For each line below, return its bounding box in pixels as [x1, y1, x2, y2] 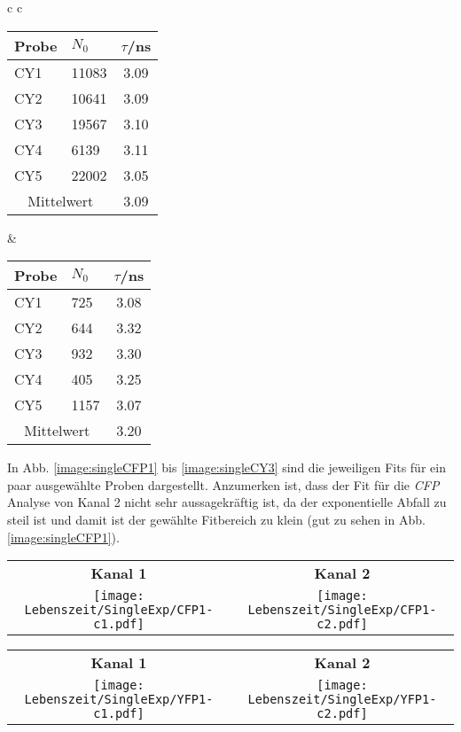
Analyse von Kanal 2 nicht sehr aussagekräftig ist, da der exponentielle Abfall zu [7, 493, 447, 511]
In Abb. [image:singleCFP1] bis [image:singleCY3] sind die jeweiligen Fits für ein [7, 458, 446, 477]
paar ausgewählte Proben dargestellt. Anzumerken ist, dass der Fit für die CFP [7, 475, 440, 494]
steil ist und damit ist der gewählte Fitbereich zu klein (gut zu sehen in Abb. [7, 510, 426, 528]
